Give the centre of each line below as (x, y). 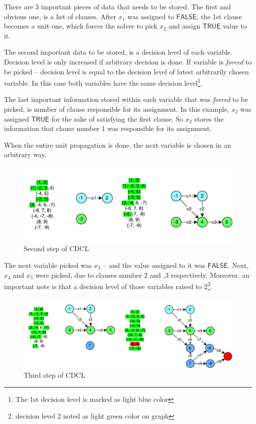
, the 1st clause (219, 16)
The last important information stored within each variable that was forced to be (126, 99)
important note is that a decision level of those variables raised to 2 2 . (108, 285)
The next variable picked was (48, 265)
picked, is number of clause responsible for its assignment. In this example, (117, 109)
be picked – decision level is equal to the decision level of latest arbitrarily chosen (127, 71)
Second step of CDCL (56, 248)
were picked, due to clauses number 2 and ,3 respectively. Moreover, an (142, 275)
